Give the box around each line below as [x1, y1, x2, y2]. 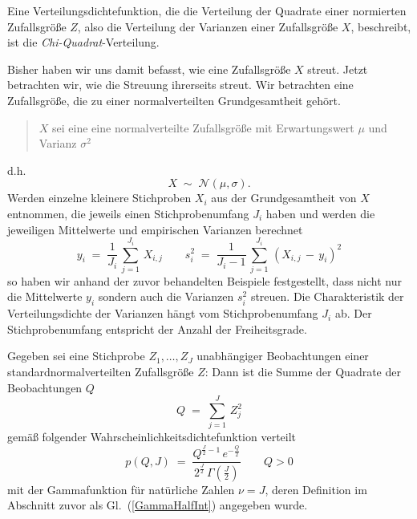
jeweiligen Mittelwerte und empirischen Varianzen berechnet [7, 221, 303, 237]
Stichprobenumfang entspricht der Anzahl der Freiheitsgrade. [7, 320, 307, 337]
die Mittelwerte [7, 288, 83, 305]
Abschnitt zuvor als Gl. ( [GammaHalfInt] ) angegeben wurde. [7, 497, 308, 513]
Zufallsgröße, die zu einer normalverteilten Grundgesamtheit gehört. [7, 91, 341, 108]
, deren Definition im [265, 480, 367, 497]
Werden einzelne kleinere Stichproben [7, 189, 192, 206]
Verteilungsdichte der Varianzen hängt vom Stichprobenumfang [7, 305, 318, 322]
